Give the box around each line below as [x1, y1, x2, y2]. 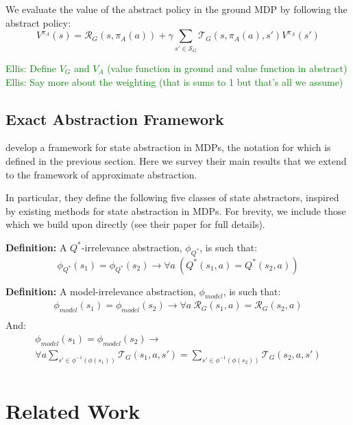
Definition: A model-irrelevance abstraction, [5, 284, 196, 298]
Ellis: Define [5, 60, 56, 75]
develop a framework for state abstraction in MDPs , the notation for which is [5, 140, 331, 154]
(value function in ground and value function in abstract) [107, 60, 348, 75]
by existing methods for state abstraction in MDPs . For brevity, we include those [5, 203, 346, 218]
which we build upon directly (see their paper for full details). [5, 217, 265, 231]
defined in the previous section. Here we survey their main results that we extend [5, 153, 347, 168]
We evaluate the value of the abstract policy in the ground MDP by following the [5, 2, 348, 16]
